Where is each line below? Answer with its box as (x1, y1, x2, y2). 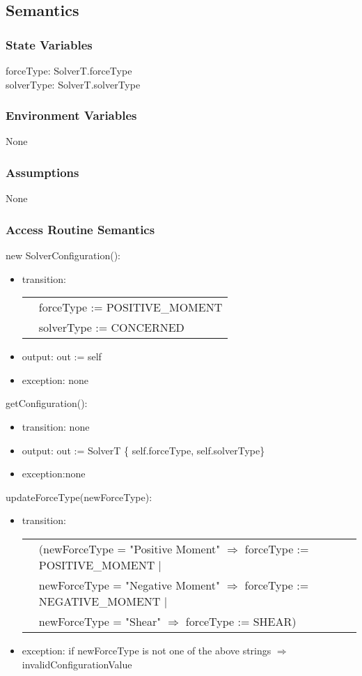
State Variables (6, 36, 93, 53)
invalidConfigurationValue (22, 656, 132, 671)
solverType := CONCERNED (38, 319, 184, 336)
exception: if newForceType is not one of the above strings (22, 643, 271, 657)
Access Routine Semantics (6, 220, 155, 238)
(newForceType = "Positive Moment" (38, 540, 221, 557)
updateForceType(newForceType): (6, 489, 152, 504)
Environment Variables (6, 107, 137, 124)
